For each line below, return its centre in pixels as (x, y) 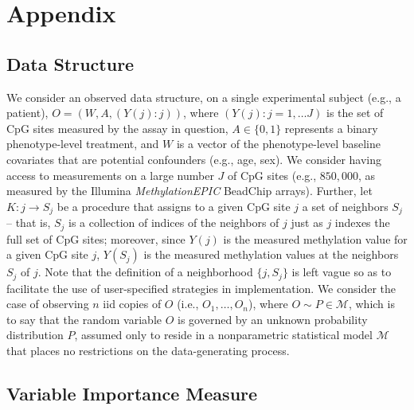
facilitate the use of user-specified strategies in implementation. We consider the (201, 288)
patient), (27, 113)
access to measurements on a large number (110, 175)
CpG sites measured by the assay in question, (117, 128)
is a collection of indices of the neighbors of (174, 223)
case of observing (48, 304)
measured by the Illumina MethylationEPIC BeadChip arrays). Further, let (189, 191)
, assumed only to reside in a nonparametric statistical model (223, 335)
